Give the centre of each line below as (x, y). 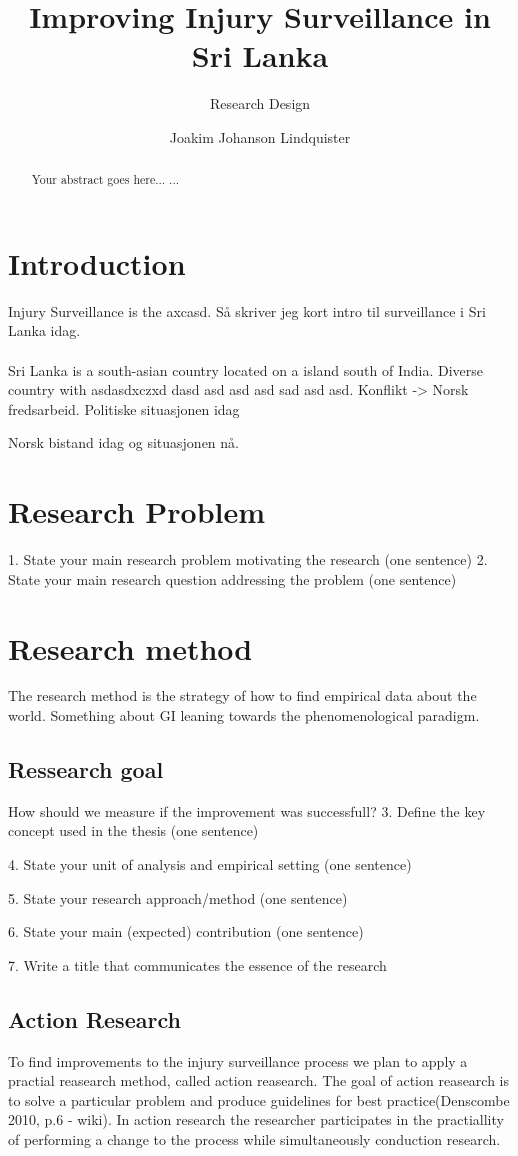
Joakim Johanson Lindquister (260, 136)
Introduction (97, 262)
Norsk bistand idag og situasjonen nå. (123, 442)
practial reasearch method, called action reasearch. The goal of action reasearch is (259, 1080)
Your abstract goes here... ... (105, 179)
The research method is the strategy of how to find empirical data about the (242, 695)
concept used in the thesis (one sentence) (133, 830)
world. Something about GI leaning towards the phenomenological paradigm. (244, 715)
